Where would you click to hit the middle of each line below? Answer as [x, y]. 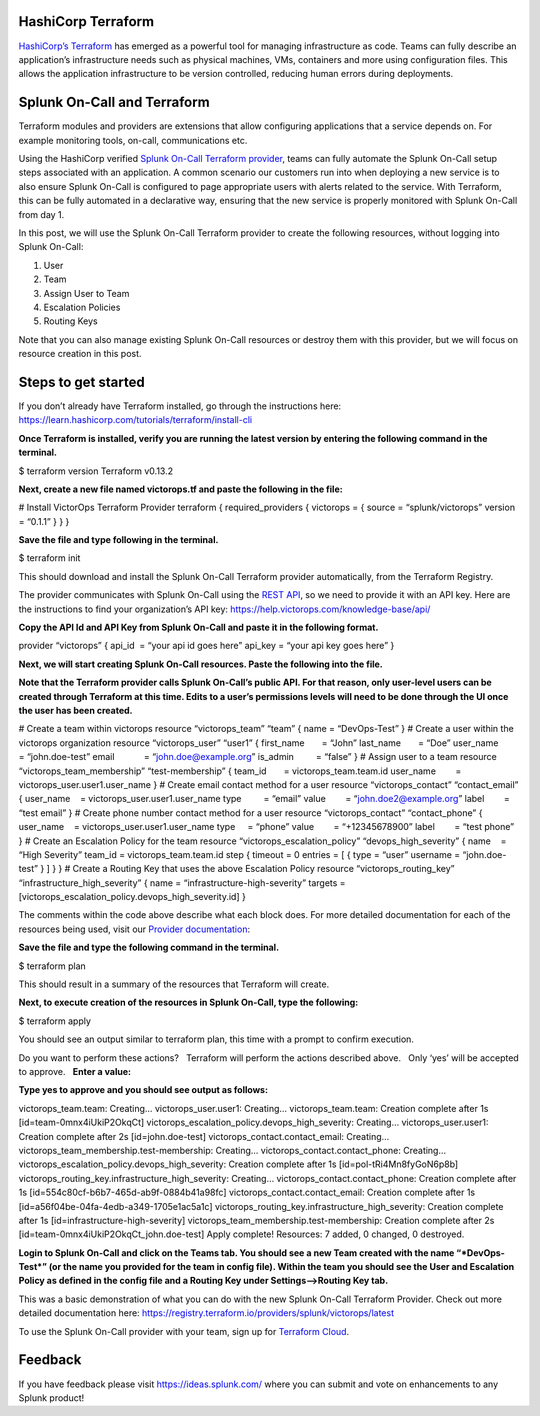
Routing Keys [71, 321]
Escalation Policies [82, 307]
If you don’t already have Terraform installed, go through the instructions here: [180, 406]
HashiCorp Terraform [86, 21]
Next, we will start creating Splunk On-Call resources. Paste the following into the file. [201, 664]
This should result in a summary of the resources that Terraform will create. [174, 984]
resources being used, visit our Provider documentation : [134, 929]
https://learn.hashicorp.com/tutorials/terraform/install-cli [135, 420]
